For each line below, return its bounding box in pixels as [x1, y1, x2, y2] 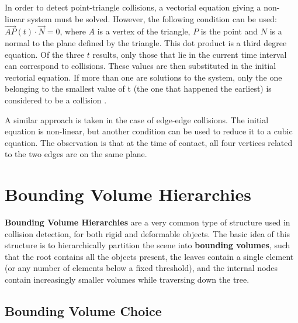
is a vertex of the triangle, [97, 25, 190, 37]
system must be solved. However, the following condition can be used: [27, 12, 277, 25]
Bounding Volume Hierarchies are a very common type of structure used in [5, 216, 290, 228]
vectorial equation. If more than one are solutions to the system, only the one [5, 71, 282, 83]
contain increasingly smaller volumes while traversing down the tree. [5, 273, 250, 286]
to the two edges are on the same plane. [5, 148, 147, 160]
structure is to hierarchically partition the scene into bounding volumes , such [5, 239, 290, 251]
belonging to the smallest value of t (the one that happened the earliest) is [5, 82, 272, 95]
